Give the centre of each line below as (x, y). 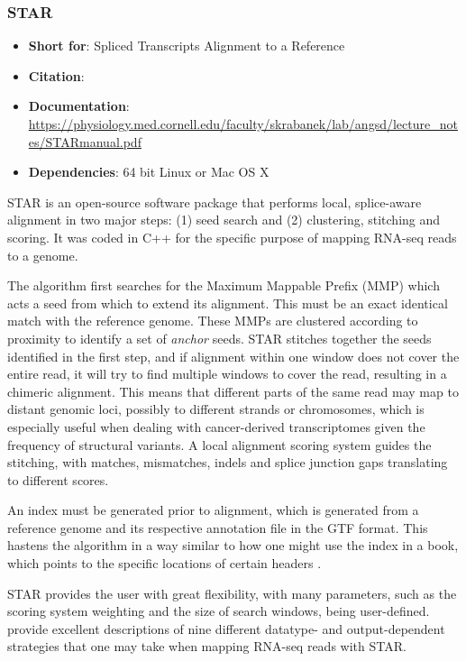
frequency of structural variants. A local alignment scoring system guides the (219, 444)
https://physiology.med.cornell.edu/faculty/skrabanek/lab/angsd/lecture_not (243, 124)
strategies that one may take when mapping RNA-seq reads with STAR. (207, 646)
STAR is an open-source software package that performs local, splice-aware (215, 202)
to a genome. (43, 255)
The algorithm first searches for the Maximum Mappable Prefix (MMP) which (224, 285)
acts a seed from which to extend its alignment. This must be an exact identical (228, 303)
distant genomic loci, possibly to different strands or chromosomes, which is (216, 409)
